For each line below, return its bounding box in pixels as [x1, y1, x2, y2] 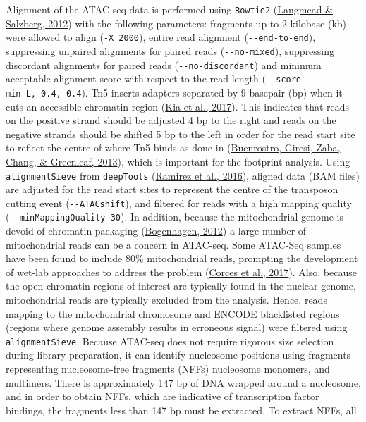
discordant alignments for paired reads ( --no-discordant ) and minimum [6, 57, 322, 72]
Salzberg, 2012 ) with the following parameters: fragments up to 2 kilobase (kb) [6, 15, 347, 30]
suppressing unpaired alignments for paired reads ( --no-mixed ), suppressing [6, 43, 335, 58]
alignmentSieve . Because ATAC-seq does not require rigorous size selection [6, 333, 334, 348]
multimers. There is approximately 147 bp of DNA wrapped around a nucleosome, [6, 375, 361, 390]
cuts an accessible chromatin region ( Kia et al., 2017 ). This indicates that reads [6, 99, 350, 113]
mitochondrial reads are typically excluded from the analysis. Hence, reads [6, 292, 327, 307]
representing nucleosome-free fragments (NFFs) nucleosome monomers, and [6, 361, 330, 376]
